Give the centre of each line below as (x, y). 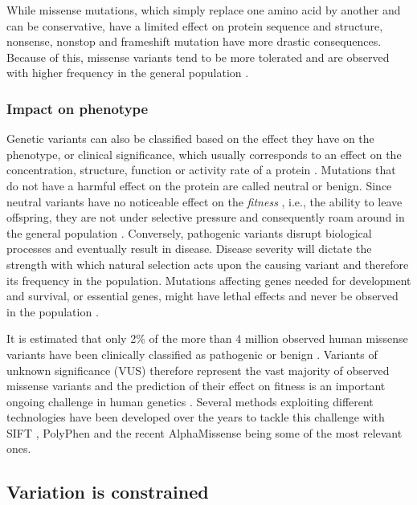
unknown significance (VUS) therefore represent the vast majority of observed (198, 370)
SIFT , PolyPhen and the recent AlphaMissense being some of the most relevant (204, 432)
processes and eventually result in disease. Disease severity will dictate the (189, 248)
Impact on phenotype (78, 108)
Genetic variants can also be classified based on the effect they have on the (190, 138)
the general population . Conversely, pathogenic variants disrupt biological (189, 232)
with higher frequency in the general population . (128, 73)
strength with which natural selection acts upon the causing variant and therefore (208, 264)
